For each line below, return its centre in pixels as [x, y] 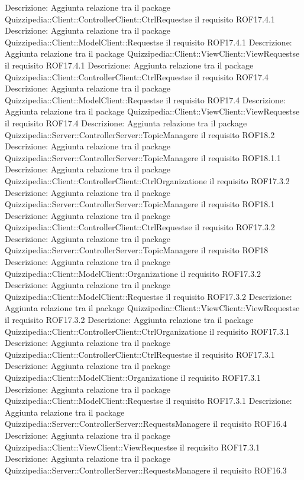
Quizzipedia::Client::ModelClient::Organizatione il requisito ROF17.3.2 [133, 273]
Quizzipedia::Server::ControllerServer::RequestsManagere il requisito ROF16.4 [146, 424]
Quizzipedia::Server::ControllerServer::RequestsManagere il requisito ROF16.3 [146, 470]
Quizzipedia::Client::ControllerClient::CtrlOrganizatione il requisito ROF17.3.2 [147, 180]
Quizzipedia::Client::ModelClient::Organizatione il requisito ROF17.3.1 [133, 377]
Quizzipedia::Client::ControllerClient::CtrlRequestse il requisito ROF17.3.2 [140, 227]
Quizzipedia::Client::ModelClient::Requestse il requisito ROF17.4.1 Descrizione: [148, 42]
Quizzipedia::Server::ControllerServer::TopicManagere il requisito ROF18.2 [140, 134]
